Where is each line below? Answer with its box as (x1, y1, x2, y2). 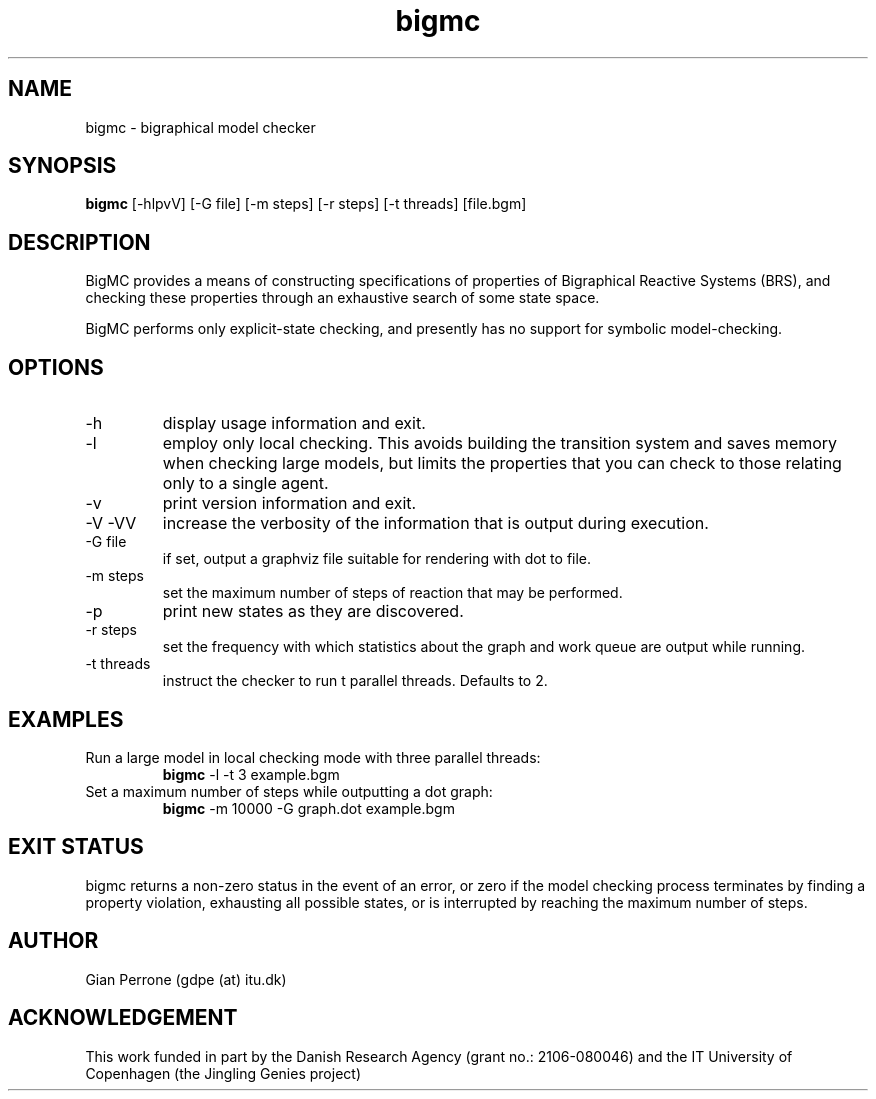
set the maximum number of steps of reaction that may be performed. (162, 584, 623, 602)
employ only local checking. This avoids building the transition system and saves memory (162, 433, 838, 454)
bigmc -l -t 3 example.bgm (162, 765, 340, 783)
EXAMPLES (8, 706, 124, 732)
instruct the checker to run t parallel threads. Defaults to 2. (162, 672, 548, 690)
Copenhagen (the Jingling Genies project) (85, 1064, 361, 1082)
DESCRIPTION (8, 229, 151, 255)
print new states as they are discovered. (162, 601, 464, 622)
